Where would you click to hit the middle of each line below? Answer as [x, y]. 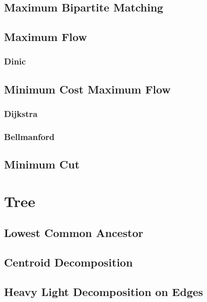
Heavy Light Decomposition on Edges [104, 291]
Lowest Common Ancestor [74, 233]
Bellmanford [29, 136]
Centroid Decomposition [68, 262]
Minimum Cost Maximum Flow [87, 89]
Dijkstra [21, 114]
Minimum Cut [42, 164]
